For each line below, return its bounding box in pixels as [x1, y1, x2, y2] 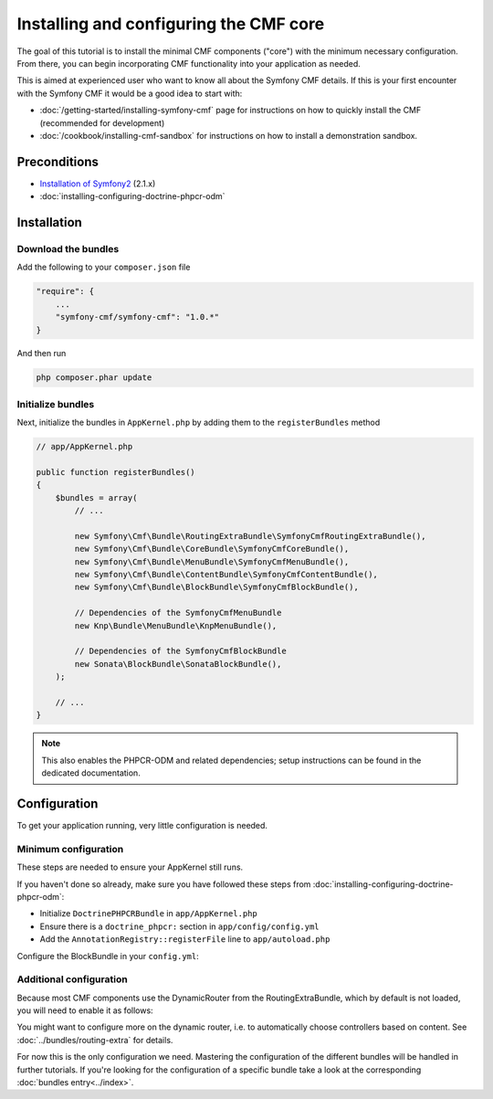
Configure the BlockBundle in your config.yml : [16, 950, 200, 961]
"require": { [36, 286, 95, 297]
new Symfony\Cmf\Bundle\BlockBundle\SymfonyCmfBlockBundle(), [74, 582, 360, 593]
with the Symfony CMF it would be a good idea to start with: [16, 88, 243, 99]
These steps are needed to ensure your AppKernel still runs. [16, 861, 244, 872]
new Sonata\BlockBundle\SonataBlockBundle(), [74, 659, 282, 669]
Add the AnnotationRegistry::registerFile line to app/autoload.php [39, 934, 330, 945]
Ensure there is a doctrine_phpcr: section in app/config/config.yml [39, 921, 320, 932]
